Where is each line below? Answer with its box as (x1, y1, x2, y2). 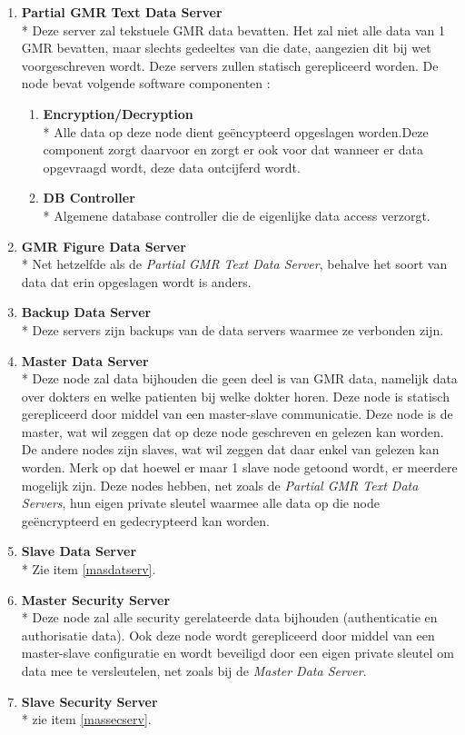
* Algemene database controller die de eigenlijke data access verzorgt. (43, 205, 430, 224)
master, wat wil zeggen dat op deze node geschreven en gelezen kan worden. (21, 422, 444, 441)
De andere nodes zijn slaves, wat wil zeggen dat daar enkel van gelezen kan (21, 440, 440, 459)
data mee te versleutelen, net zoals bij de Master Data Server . (21, 661, 367, 680)
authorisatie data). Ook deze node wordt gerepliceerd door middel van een (21, 625, 435, 644)
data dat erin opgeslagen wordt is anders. (21, 272, 252, 291)
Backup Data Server (21, 303, 152, 322)
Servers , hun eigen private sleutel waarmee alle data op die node (21, 493, 380, 512)
